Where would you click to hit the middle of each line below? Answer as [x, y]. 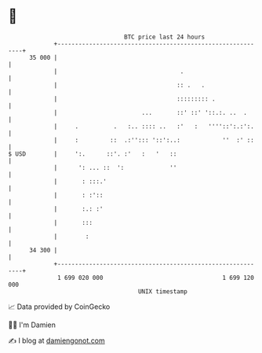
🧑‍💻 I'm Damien [32, 325]
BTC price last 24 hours [165, 37]
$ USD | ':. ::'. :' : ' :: [93, 154]
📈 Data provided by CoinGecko [59, 307]
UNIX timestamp [163, 291]
